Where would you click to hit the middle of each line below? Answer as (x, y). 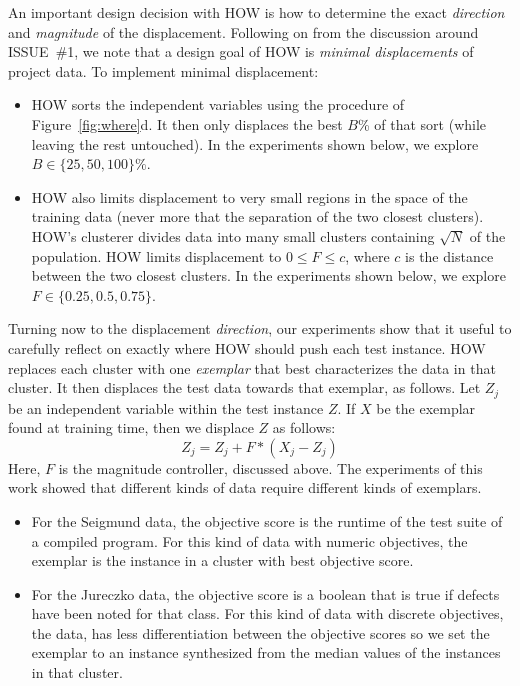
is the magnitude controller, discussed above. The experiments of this (270, 467)
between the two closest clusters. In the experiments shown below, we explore (268, 275)
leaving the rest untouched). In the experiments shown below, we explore (255, 143)
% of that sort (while (422, 123)
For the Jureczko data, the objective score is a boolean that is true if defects (265, 593)
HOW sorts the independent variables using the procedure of (218, 104)
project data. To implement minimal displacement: (163, 70)
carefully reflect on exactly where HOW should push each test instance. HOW (247, 347)
